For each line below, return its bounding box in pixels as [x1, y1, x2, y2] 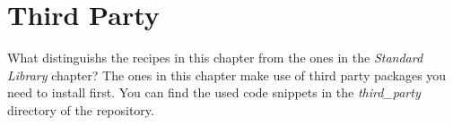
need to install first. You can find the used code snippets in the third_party [7, 83, 421, 102]
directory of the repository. [7, 100, 154, 119]
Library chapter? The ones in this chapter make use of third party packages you [7, 65, 447, 84]
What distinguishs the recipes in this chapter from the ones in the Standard [7, 48, 423, 67]
